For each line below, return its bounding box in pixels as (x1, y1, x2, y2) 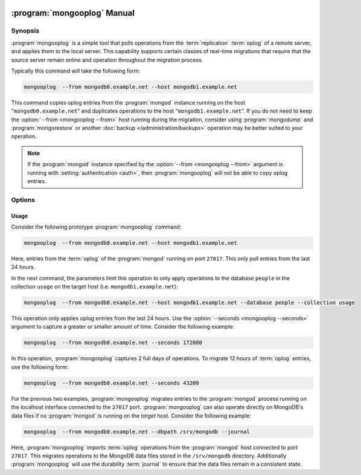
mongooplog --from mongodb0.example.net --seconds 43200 (24, 380, 199, 386)
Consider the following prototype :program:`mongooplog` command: (11, 223, 182, 230)
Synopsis (11, 27, 39, 35)
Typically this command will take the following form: (11, 67, 140, 74)
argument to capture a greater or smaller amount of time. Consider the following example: (11, 323, 235, 331)
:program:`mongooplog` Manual (11, 8, 135, 18)
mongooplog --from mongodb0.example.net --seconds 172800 (24, 339, 202, 346)
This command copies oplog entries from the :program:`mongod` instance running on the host (11, 99, 246, 106)
